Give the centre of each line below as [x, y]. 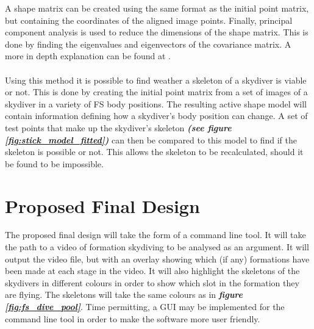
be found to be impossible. [54, 163]
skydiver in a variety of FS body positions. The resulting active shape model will [156, 103]
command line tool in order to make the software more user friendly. [133, 318]
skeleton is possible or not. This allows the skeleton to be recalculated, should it [154, 152]
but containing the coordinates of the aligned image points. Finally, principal [149, 20]
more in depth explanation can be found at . [88, 56]
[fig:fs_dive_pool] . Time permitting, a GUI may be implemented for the [145, 306]
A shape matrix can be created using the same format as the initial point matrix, [157, 8]
